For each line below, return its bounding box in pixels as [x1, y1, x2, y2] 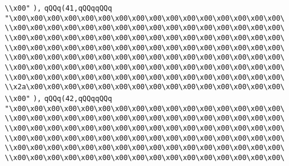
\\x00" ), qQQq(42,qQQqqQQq [5, 94, 113, 103]
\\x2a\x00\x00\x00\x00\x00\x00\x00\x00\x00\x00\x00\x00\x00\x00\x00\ [5, 83, 285, 92]
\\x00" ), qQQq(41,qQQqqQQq [5, 4, 113, 12]
